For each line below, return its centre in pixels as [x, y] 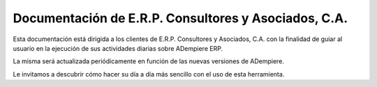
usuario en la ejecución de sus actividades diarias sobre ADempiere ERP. [118, 48]
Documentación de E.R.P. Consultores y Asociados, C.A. [180, 18]
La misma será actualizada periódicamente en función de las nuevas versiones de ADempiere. [148, 61]
